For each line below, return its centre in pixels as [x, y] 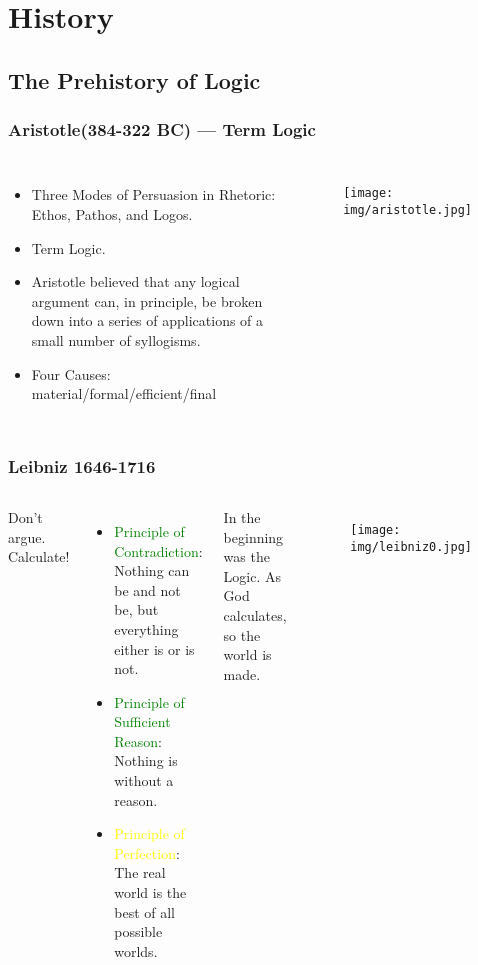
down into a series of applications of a [147, 320]
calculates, [255, 614]
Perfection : [147, 852]
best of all [144, 911]
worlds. [136, 950]
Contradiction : [158, 550]
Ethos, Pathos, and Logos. [112, 213]
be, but [136, 609]
